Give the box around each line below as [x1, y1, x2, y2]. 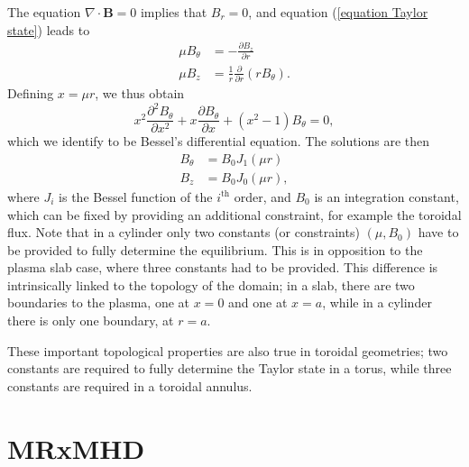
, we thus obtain [95, 84, 185, 103]
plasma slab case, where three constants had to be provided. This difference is [7, 258, 438, 277]
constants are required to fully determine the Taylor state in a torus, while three [7, 359, 452, 378]
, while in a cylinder [322, 293, 432, 312]
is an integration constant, [314, 187, 459, 206]
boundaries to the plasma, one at [7, 293, 190, 312]
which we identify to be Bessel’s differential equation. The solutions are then [7, 132, 430, 151]
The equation [7, 3, 81, 21]
